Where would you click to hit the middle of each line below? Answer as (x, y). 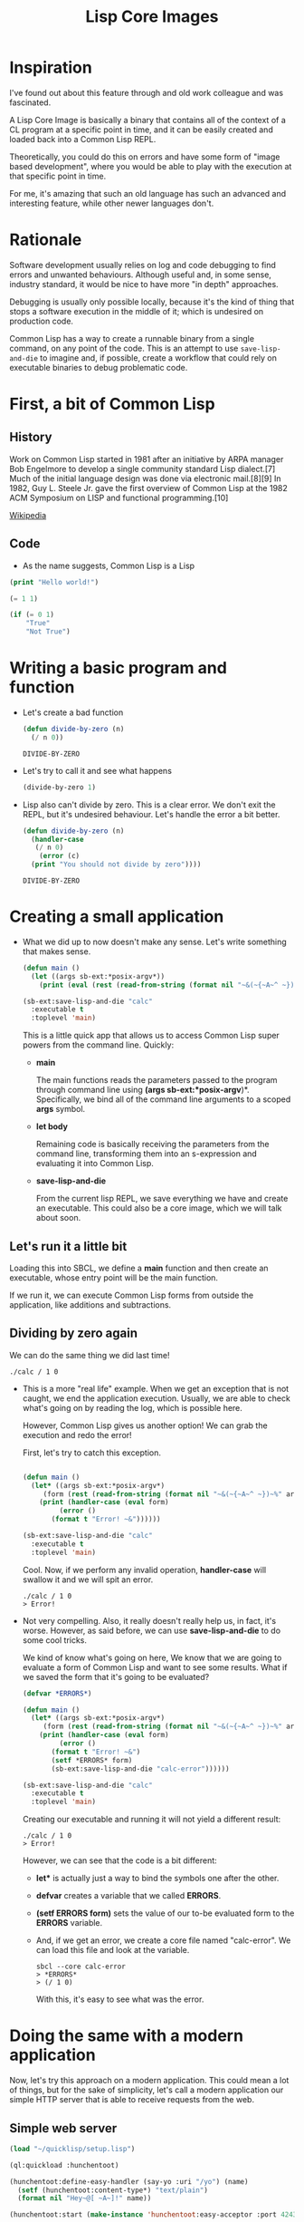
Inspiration (51, 68)
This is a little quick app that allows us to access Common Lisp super (151, 1036)
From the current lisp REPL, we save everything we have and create (162, 1199)
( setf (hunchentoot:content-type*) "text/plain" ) (113, 2190)
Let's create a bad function (73, 712)
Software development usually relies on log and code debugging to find (142, 265)
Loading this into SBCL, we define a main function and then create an (139, 1268)
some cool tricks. (55, 1640)
